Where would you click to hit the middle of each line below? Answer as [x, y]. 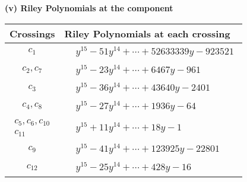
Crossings [32, 33]
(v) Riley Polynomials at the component [89, 8]
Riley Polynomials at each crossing [147, 33]
